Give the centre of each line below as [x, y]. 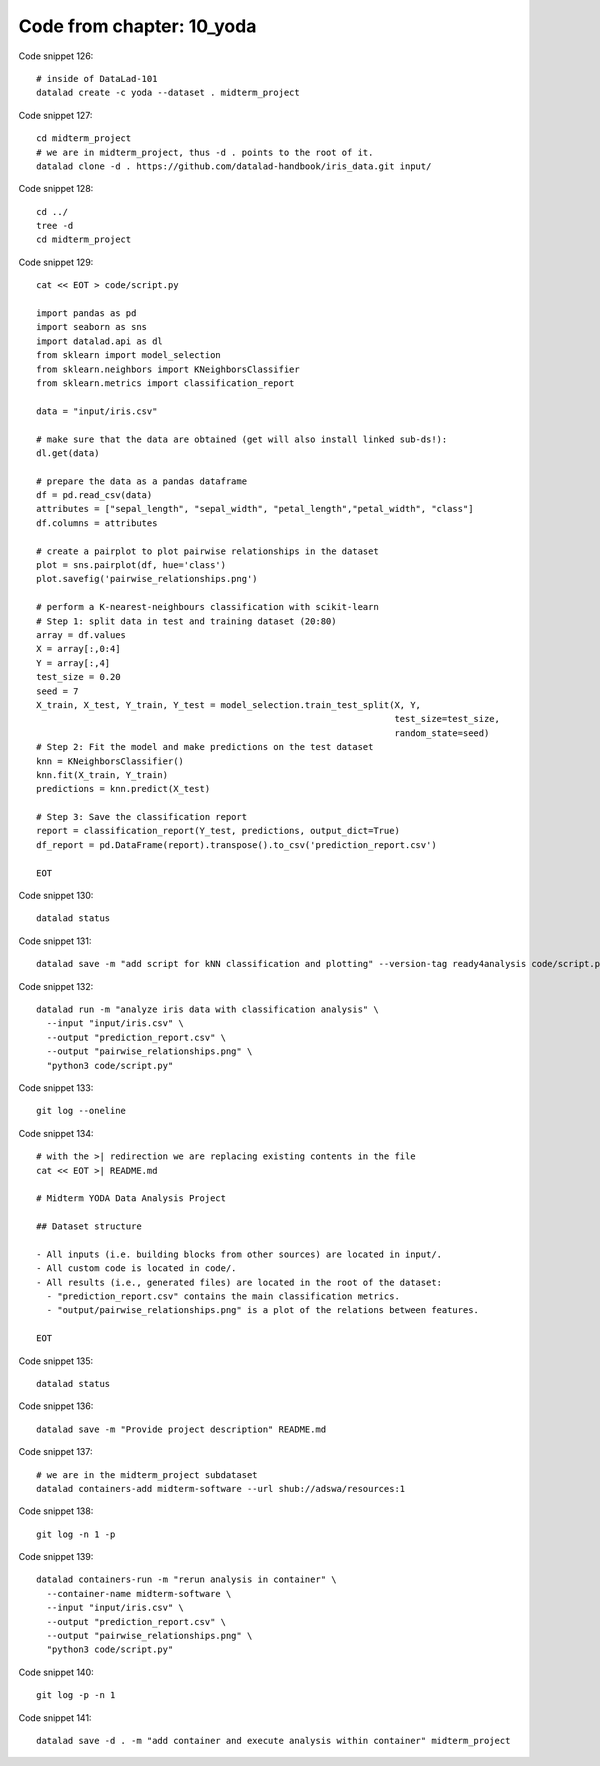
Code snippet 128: [56, 189]
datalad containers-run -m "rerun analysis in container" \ [186, 1579]
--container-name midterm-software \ [139, 1593]
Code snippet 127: [55, 115]
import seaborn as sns [92, 327]
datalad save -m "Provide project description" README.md [181, 1429]
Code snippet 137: [55, 1452]
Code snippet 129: [56, 262]
